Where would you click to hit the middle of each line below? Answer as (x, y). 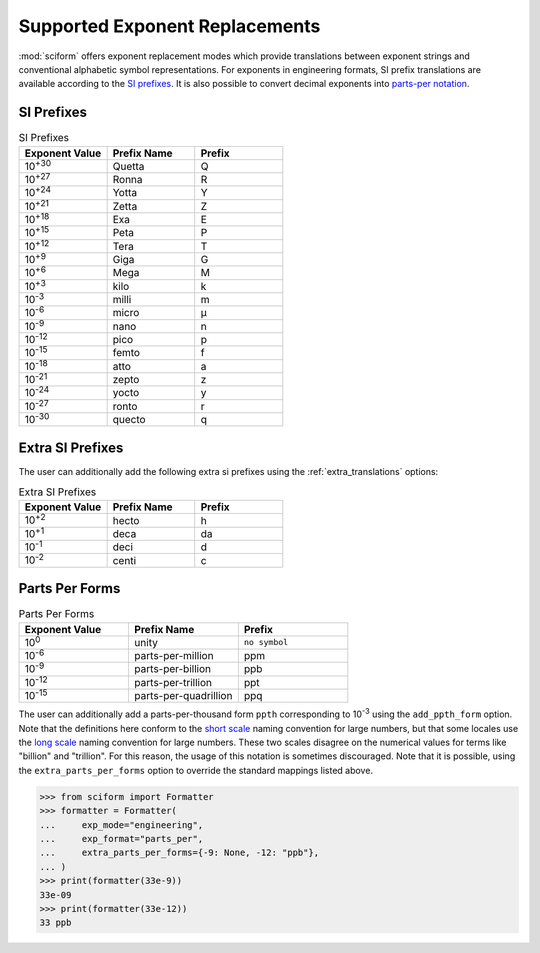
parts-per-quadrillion (183, 696)
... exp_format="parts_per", (121, 839)
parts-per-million (174, 656)
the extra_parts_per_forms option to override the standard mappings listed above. (196, 770)
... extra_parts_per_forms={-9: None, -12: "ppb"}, (179, 853)
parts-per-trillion (173, 682)
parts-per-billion (173, 669)
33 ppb (55, 923)
